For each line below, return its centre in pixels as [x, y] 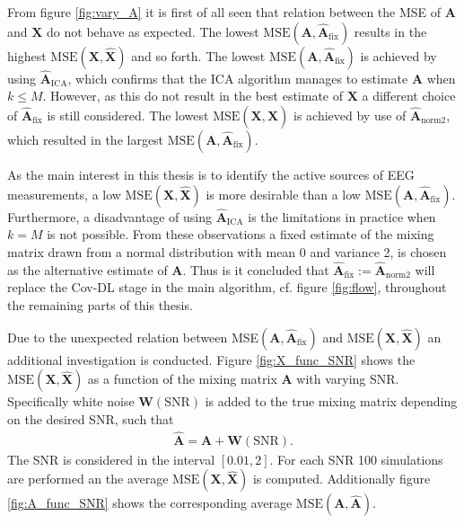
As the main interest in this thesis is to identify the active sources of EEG [211, 174]
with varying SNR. [348, 379]
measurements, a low [64, 194]
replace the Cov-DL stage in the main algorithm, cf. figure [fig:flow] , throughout [227, 287]
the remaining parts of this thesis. [100, 305]
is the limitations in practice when [342, 216]
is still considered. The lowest [128, 115]
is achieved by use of [350, 115]
